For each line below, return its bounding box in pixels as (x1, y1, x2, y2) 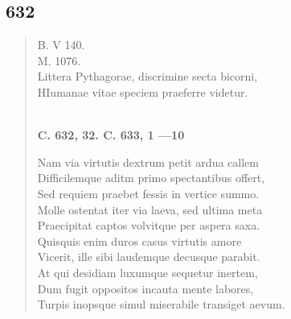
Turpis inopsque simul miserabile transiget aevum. (37, 296, 285, 313)
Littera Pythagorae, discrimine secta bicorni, (37, 68, 258, 85)
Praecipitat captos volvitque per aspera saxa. (37, 217, 260, 234)
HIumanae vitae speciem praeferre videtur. (37, 83, 248, 100)
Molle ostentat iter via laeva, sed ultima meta (37, 201, 263, 217)
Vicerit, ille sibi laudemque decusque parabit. (37, 248, 260, 265)
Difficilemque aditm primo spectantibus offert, (37, 169, 265, 186)
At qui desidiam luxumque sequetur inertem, (37, 263, 258, 280)
